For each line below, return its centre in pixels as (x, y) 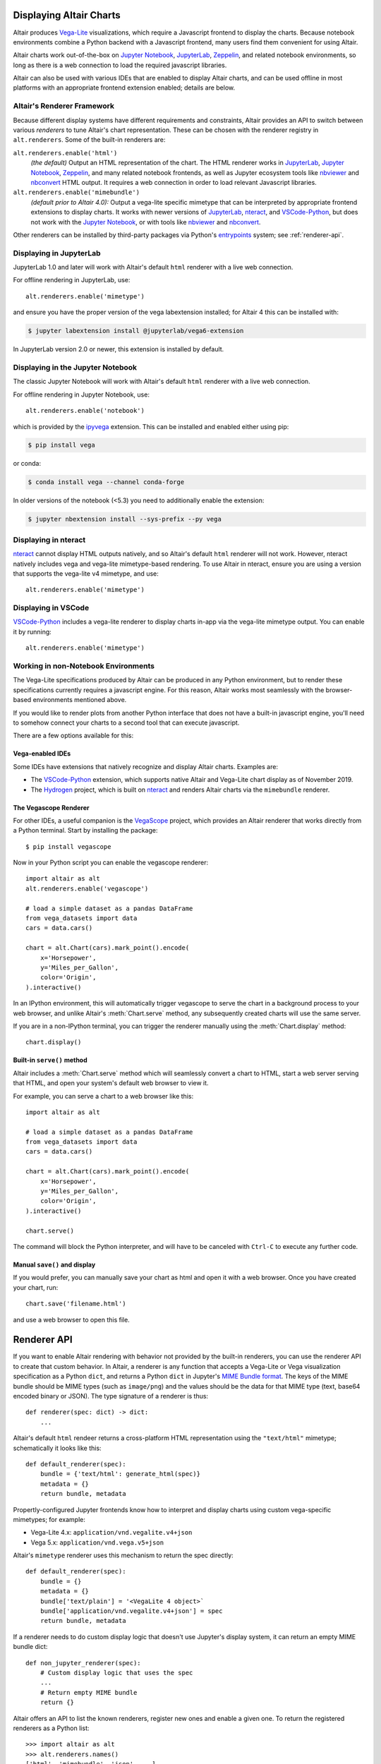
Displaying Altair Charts (67, 15)
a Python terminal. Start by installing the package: (85, 830)
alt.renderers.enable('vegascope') (87, 888)
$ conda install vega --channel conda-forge (106, 482)
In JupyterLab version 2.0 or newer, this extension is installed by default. (119, 349)
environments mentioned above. (80, 700)
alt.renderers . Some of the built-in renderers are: (89, 140)
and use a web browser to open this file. (71, 1319)
